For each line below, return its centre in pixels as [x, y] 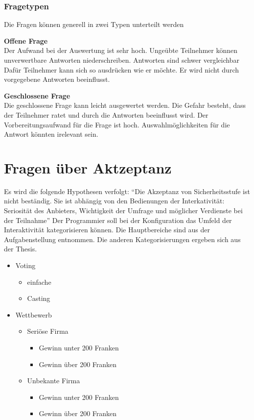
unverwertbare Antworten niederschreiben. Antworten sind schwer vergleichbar [122, 60]
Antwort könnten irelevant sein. [51, 134]
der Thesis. [21, 249]
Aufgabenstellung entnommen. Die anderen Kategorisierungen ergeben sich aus [122, 239]
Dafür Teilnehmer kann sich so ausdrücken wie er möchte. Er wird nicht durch [122, 69]
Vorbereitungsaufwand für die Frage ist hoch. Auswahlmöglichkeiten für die [117, 124]
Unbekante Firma [54, 381]
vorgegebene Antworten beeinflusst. [57, 79]
